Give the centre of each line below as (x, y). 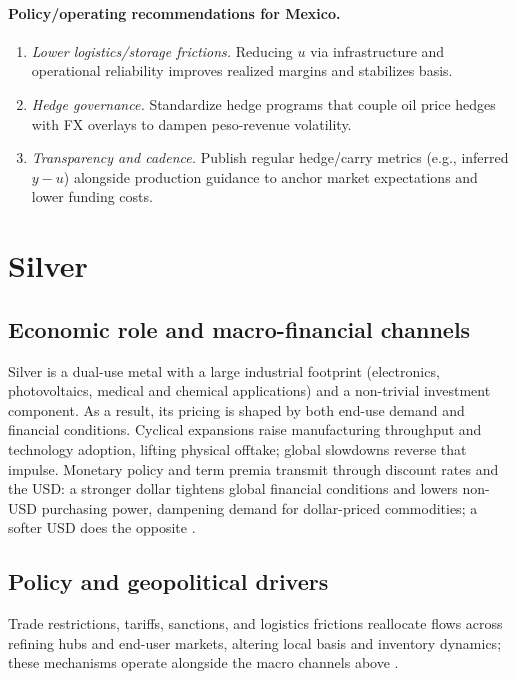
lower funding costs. (92, 196)
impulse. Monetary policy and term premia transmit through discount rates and (253, 468)
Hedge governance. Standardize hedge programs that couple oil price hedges (263, 103)
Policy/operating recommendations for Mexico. (174, 12)
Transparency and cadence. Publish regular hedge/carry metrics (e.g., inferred (270, 157)
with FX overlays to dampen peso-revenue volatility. (191, 123)
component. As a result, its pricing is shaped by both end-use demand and (236, 409)
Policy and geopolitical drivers (168, 581)
